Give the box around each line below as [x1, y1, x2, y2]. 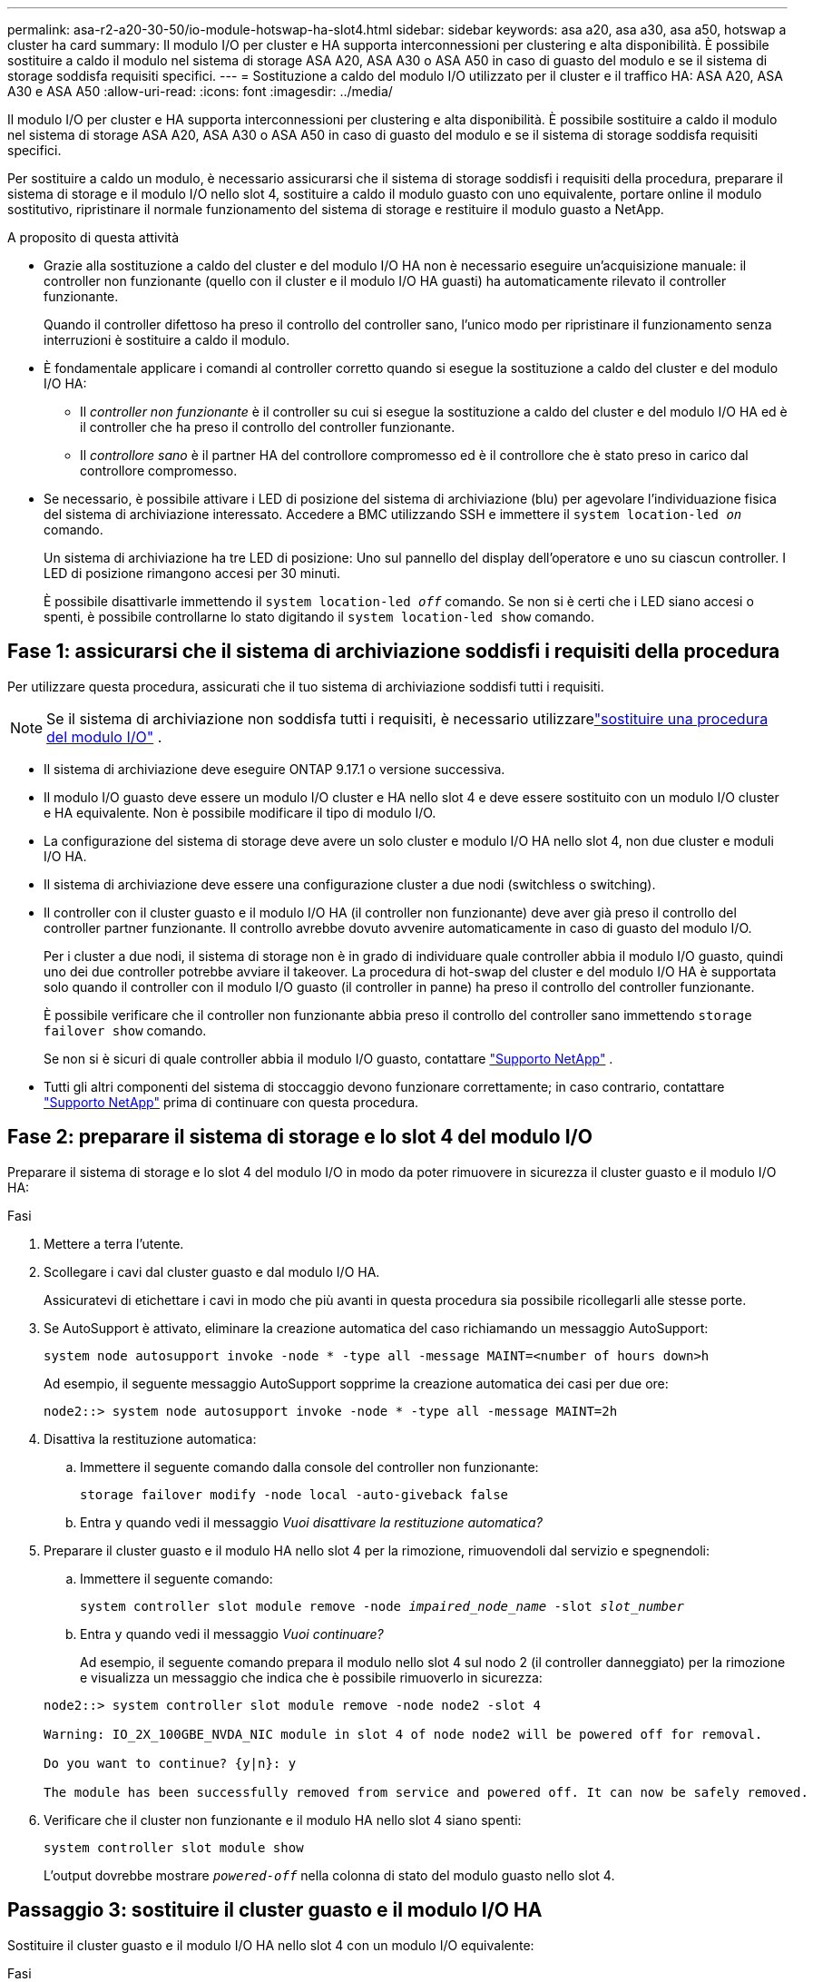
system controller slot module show [44, 1840, 304, 1855]
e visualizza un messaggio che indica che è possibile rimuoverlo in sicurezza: [80, 1669, 543, 1685]
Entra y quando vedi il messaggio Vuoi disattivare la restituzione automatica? [80, 1514, 543, 1530]
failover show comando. [44, 1022, 207, 1038]
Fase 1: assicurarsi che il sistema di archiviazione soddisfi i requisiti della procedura [7, 640, 780, 663]
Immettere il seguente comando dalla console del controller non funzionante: [80, 1458, 539, 1475]
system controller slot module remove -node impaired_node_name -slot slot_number [80, 1598, 684, 1614]
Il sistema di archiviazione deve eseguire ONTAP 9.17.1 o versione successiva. [44, 760, 505, 777]
